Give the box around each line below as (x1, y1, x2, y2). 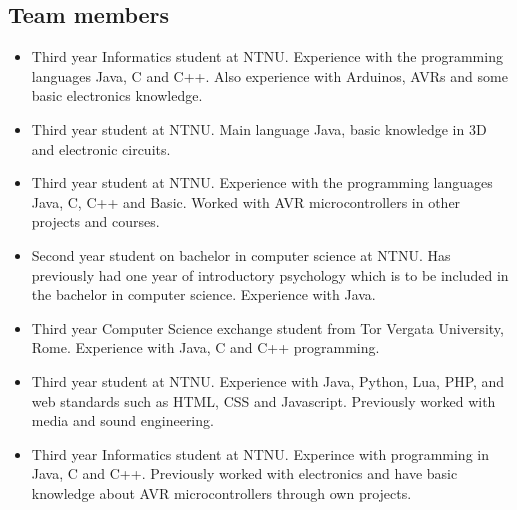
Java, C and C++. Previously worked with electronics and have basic (31, 463, 458, 484)
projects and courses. (31, 211, 160, 232)
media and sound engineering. (31, 410, 214, 431)
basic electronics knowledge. (31, 85, 203, 106)
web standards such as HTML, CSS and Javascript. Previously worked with (31, 390, 496, 411)
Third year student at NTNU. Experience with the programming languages (31, 172, 493, 193)
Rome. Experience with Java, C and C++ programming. (31, 337, 380, 358)
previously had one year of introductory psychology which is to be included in (31, 264, 509, 285)
